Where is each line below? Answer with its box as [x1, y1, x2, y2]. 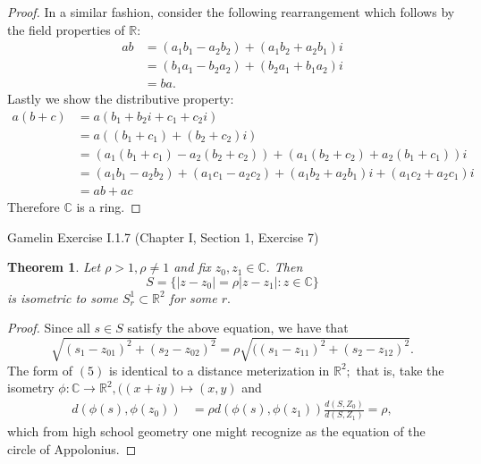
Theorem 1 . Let [7, 257, 101, 276]
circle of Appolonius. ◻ [7, 439, 137, 458]
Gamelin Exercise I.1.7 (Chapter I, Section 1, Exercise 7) [7, 227, 319, 246]
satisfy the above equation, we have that [127, 318, 349, 337]
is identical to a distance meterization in [108, 360, 330, 379]
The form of [7, 360, 73, 379]
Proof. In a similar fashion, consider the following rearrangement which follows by [7, 3, 455, 21]
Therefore [7, 198, 60, 216]
